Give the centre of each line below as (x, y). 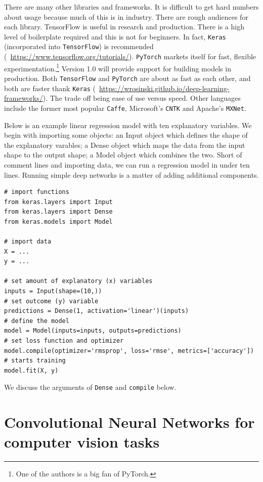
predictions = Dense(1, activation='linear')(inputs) (97, 311)
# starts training (35, 361)
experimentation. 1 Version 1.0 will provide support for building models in (118, 67)
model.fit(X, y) (31, 370)
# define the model (37, 321)
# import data (28, 242)
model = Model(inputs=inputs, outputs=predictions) (93, 331)
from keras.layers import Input (58, 202)
